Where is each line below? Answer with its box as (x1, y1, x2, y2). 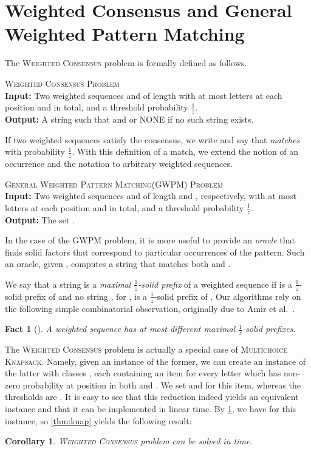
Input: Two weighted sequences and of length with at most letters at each (5, 89, 282, 101)
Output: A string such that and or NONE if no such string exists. (5, 112, 254, 125)
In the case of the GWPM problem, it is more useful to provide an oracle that (5, 234, 296, 246)
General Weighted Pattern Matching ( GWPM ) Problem (5, 177, 223, 190)
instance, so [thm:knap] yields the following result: (5, 414, 192, 427)
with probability (5, 145, 65, 158)
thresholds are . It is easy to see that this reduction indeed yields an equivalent (5, 390, 299, 403)
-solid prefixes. (242, 322, 296, 335)
